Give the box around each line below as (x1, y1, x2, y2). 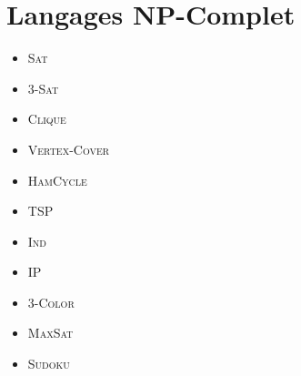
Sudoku (27, 354, 70, 373)
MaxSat (27, 323, 74, 342)
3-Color (27, 292, 75, 311)
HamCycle (27, 170, 87, 189)
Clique (27, 109, 66, 128)
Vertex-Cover (27, 139, 110, 158)
